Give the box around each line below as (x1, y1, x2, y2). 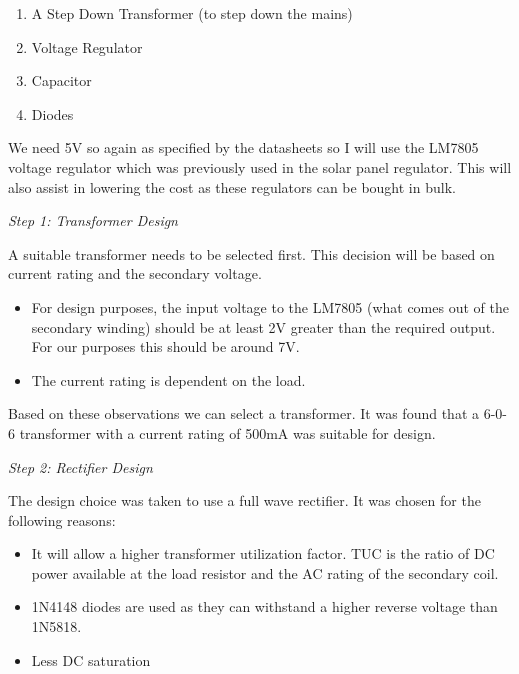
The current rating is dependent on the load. (31, 369, 306, 390)
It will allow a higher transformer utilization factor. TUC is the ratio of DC (31, 543, 495, 564)
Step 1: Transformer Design (8, 210, 178, 231)
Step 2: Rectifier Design (8, 456, 153, 477)
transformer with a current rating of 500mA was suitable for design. (19, 422, 436, 443)
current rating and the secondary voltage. (8, 263, 262, 284)
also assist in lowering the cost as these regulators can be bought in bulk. (8, 176, 456, 197)
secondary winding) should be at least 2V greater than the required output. (31, 316, 496, 337)
